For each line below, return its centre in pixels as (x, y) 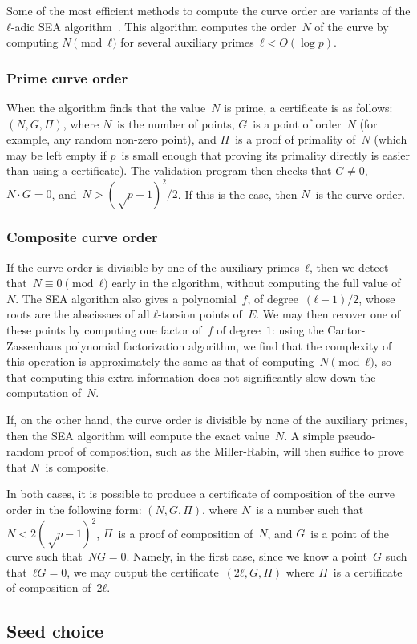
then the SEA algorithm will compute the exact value (138, 435)
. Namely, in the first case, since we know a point (247, 556)
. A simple (309, 435)
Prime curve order (67, 77)
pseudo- (357, 435)
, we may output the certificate (143, 571)
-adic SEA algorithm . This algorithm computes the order (154, 26)
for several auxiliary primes (187, 42)
